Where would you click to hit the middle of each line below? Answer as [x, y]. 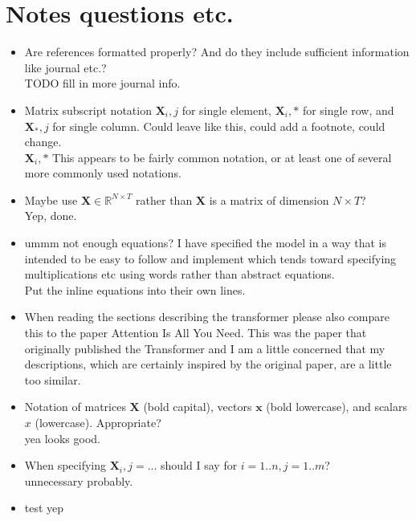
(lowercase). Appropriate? [98, 422]
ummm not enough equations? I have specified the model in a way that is [205, 243]
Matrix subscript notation [88, 110]
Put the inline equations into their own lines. [135, 289]
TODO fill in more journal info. [102, 83]
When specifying [65, 465]
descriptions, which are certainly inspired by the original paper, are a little [208, 364]
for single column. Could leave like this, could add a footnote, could [219, 126]
